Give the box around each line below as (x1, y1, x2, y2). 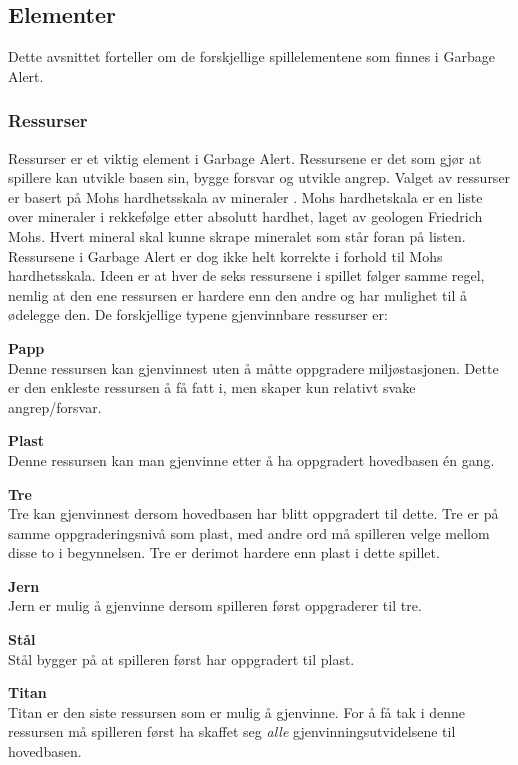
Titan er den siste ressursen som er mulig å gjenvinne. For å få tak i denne (8, 701, 465, 722)
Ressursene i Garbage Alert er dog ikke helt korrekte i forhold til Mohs (8, 245, 443, 266)
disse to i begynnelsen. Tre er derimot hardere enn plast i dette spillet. (8, 542, 440, 563)
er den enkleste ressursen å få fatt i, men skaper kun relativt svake (8, 377, 416, 398)
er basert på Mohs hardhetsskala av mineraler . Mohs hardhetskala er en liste (8, 186, 483, 207)
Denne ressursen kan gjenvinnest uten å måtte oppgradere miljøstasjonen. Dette (8, 357, 499, 378)
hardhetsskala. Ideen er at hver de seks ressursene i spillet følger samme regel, (8, 265, 485, 286)
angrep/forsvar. (8, 396, 102, 417)
